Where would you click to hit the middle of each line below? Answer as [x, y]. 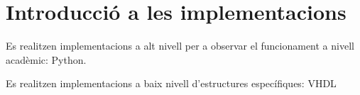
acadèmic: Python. [46, 59]
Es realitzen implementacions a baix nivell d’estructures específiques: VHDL [171, 83]
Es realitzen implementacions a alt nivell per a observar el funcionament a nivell [180, 46]
